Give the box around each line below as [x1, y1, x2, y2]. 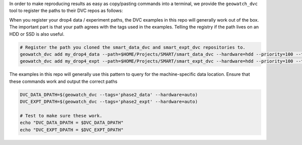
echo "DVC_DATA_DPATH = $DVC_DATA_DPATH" [20, 120, 124, 125]
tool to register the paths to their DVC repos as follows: [9, 8, 123, 14]
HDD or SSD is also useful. [9, 31, 65, 37]
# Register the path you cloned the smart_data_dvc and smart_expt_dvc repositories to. [20, 44, 246, 50]
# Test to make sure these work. [20, 113, 103, 118]
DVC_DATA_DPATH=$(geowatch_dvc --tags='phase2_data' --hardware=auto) [20, 92, 198, 97]
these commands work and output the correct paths [9, 78, 118, 84]
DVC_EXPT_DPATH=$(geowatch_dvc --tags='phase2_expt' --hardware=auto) [20, 99, 198, 105]
